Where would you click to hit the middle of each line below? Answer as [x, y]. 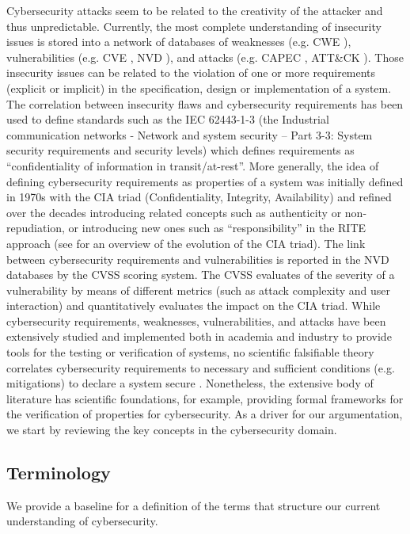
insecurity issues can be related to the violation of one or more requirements [191, 72]
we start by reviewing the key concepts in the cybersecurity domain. [172, 430]
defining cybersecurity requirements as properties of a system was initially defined [205, 181]
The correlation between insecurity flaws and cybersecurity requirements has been [205, 103]
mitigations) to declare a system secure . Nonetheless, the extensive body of [190, 383]
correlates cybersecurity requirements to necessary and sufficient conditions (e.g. [201, 367]
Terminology [59, 473]
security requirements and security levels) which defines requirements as [180, 150]
